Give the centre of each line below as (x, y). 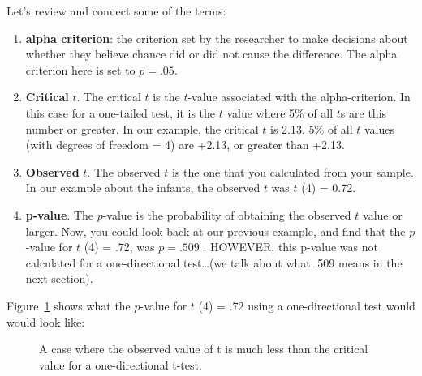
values (380, 128)
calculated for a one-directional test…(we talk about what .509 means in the (214, 262)
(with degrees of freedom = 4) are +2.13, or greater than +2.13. (185, 145)
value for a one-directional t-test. (121, 364)
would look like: (46, 321)
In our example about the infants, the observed (143, 188)
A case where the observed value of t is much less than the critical (204, 349)
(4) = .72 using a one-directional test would (307, 305)
